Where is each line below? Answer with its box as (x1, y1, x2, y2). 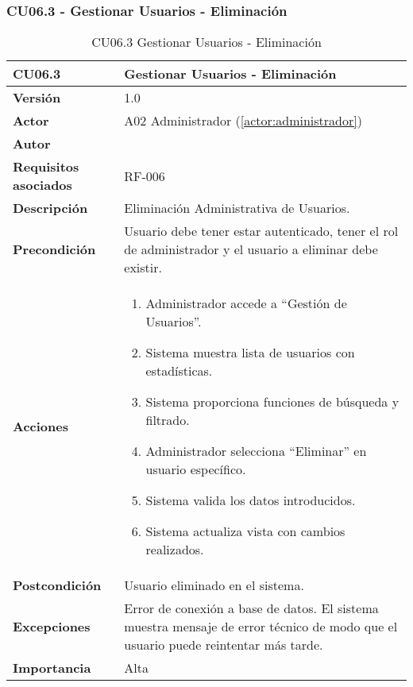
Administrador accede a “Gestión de (145, 294, 347, 313)
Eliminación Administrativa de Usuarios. (124, 199, 350, 218)
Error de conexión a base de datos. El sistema (124, 599, 379, 618)
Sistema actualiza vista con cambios (145, 522, 345, 541)
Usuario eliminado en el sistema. (124, 576, 304, 595)
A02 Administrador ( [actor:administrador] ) (124, 111, 362, 130)
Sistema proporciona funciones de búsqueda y (145, 392, 399, 411)
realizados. (145, 540, 204, 559)
